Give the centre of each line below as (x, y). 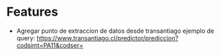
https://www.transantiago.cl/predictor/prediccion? (108, 38)
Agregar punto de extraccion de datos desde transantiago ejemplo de (115, 31)
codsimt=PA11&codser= (50, 45)
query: (26, 38)
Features (32, 12)
